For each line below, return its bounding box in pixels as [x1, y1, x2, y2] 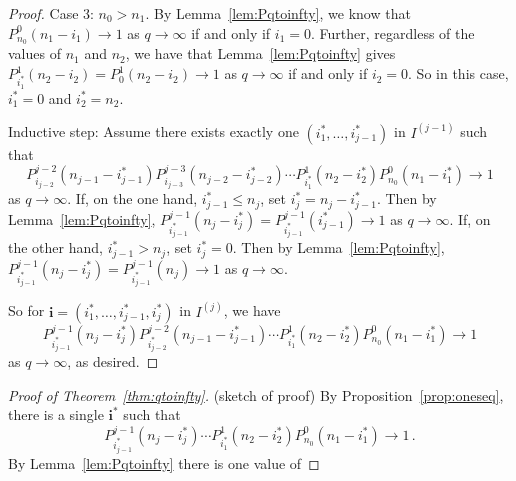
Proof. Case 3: [8, 3, 94, 23]
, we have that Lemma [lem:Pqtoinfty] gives [125, 43, 396, 64]
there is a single [8, 404, 104, 425]
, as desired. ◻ [67, 351, 159, 372]
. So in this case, [408, 63, 509, 84]
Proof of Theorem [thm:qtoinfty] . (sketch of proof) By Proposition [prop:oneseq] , [8, 384, 504, 405]
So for [8, 300, 45, 321]
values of [8, 43, 61, 64]
